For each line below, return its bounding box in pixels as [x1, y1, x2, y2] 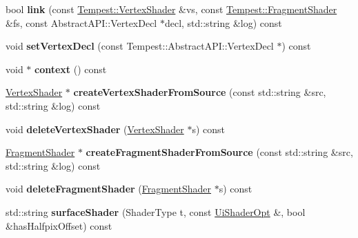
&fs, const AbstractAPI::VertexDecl [6, 15, 157, 30]
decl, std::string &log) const [164, 15, 282, 30]
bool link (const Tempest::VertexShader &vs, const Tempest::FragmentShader [6, 2, 337, 16]
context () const [34, 61, 107, 76]
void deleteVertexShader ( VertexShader [6, 121, 184, 136]
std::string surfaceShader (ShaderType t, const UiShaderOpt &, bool [6, 204, 306, 219]
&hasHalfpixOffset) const [6, 218, 112, 232]
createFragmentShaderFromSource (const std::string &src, [86, 145, 353, 159]
